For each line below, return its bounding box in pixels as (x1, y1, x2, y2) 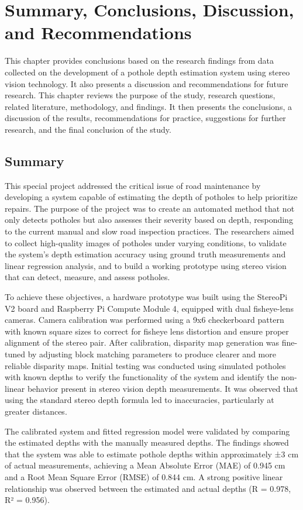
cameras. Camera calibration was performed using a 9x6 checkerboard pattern (5, 313, 284, 326)
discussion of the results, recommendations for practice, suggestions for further (5, 112, 286, 124)
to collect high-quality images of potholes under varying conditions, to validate (5, 236, 287, 249)
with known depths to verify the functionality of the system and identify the (5, 371, 278, 383)
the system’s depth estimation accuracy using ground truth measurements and (5, 248, 286, 260)
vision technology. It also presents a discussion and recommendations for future (5, 77, 288, 89)
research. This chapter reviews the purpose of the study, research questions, (5, 89, 276, 101)
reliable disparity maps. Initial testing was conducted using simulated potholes (5, 359, 286, 371)
